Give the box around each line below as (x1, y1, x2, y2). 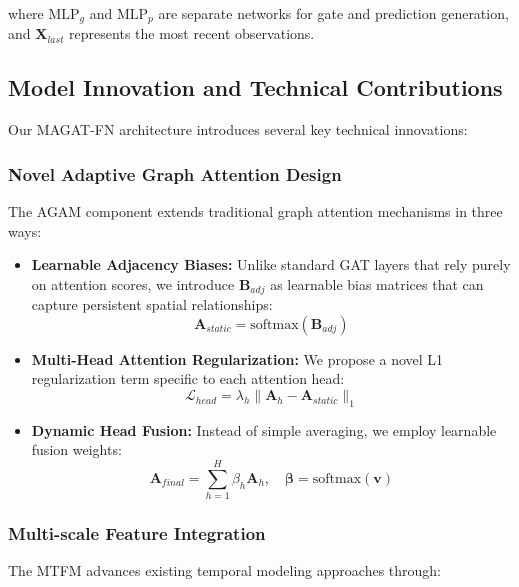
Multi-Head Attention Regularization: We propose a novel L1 (31, 348, 444, 369)
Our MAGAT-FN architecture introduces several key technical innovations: (8, 119, 468, 140)
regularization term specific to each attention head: (31, 368, 345, 389)
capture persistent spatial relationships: (31, 294, 273, 315)
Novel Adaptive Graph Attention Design (8, 161, 342, 186)
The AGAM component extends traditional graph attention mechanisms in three (8, 201, 503, 222)
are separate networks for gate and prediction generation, (158, 3, 509, 23)
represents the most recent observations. (69, 23, 315, 44)
